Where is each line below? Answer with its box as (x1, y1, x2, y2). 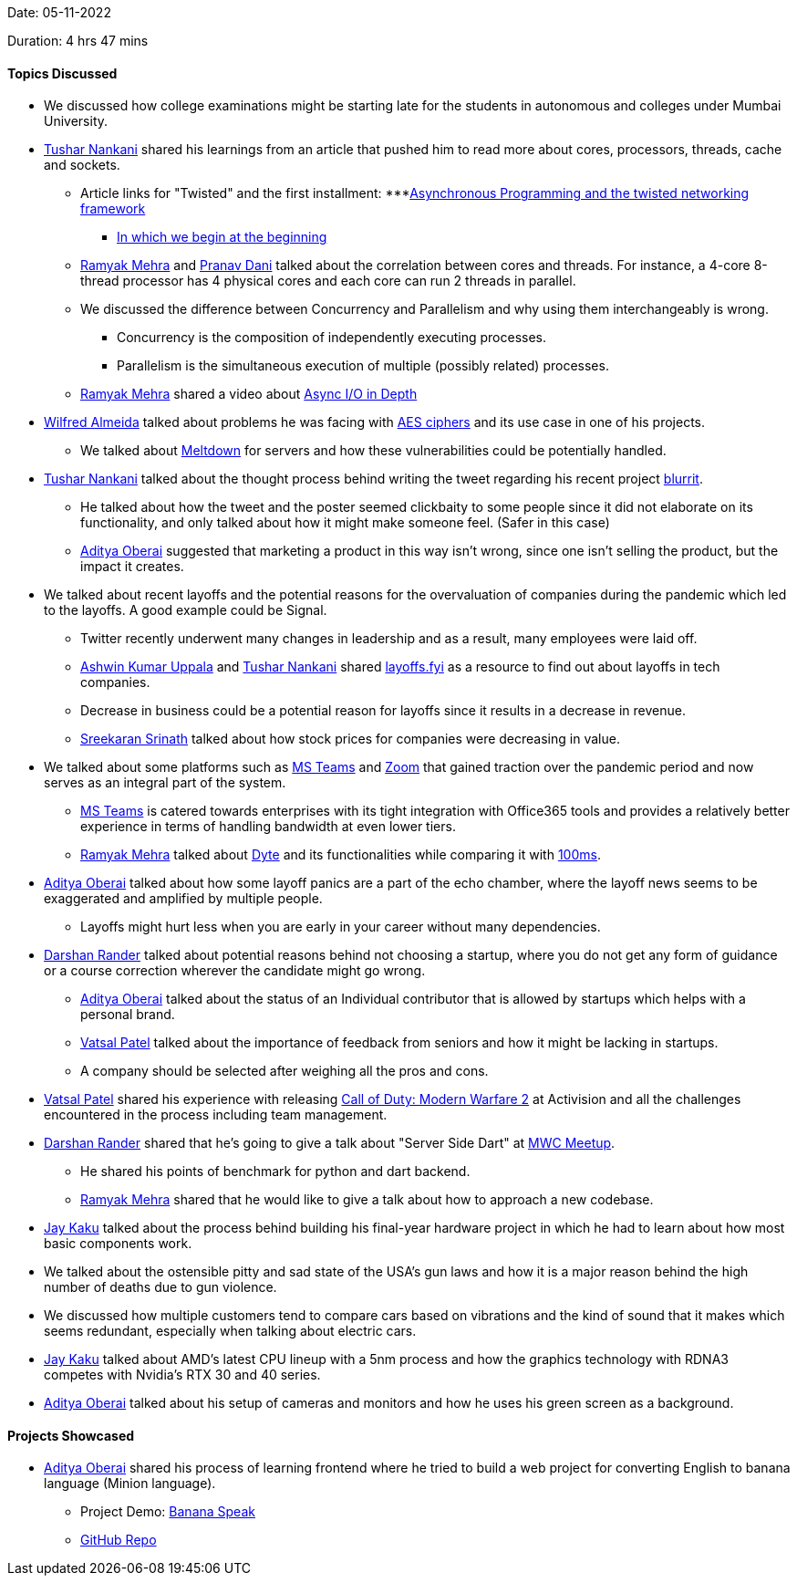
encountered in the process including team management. (44, 1107, 388, 1123)
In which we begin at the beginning (117, 229, 327, 245)
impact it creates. (80, 558, 184, 575)
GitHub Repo (80, 1532, 157, 1548)
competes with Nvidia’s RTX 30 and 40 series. (44, 1367, 321, 1383)
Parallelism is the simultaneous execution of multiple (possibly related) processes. (117, 358, 609, 374)
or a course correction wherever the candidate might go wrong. (44, 963, 426, 979)
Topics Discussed (7, 65, 118, 81)
